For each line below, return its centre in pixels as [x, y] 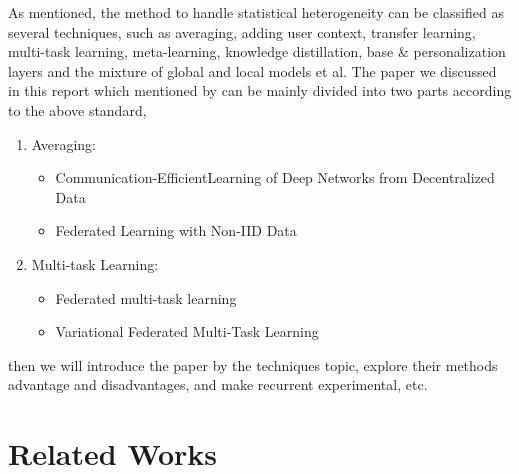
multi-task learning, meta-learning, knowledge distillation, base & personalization [257, 51]
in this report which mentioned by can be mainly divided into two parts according [260, 90]
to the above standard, [77, 109]
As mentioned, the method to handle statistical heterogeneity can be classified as [256, 12]
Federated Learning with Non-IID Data [176, 230]
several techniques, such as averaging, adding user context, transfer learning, [242, 31]
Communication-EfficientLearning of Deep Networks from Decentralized [275, 177]
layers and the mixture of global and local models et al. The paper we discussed [252, 70]
